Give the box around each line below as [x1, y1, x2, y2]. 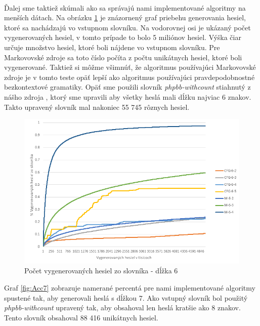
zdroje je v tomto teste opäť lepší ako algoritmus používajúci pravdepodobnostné [4, 71, 255, 82]
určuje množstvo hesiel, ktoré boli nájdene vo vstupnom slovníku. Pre [4, 42, 220, 52]
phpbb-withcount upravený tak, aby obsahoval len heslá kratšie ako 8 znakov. [4, 302, 241, 313]
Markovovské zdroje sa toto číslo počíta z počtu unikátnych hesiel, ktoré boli [4, 52, 242, 62]
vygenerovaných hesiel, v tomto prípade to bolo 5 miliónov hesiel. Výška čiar [4, 32, 241, 43]
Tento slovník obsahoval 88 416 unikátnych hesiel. [4, 312, 158, 322]
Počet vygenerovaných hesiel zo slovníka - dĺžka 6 [24, 265, 178, 276]
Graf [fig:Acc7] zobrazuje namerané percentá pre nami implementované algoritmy [4, 282, 255, 293]
